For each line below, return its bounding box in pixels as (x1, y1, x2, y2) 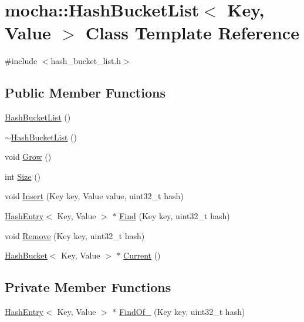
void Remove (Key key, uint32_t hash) (5, 229, 145, 241)
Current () (123, 249, 161, 261)
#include (5, 55, 38, 67)
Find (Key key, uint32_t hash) (119, 210, 230, 222)
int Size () (5, 170, 41, 182)
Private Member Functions (5, 278, 171, 296)
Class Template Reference (85, 21, 299, 45)
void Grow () (5, 150, 52, 163)
